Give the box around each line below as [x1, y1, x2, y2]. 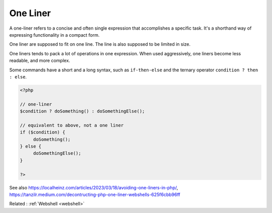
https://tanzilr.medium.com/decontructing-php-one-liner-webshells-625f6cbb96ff [9, 191, 181, 197]
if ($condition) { [20, 130, 65, 135]
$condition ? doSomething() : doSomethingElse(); [20, 109, 145, 114]
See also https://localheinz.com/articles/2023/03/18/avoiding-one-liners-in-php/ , [9, 184, 178, 190]
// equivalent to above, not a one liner [20, 122, 124, 128]
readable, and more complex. [9, 58, 71, 64]
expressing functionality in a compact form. [9, 32, 100, 38]
